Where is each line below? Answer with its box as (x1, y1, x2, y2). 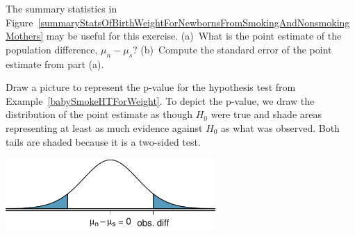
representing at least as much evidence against (6, 120, 203, 135)
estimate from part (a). (6, 56, 104, 71)
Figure (6, 15, 33, 29)
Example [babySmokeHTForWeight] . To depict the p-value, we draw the (6, 93, 315, 108)
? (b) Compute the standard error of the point (133, 42, 332, 56)
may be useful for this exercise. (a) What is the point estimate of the (46, 28, 342, 43)
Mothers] (6, 28, 44, 43)
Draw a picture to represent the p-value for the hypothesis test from (6, 80, 296, 94)
